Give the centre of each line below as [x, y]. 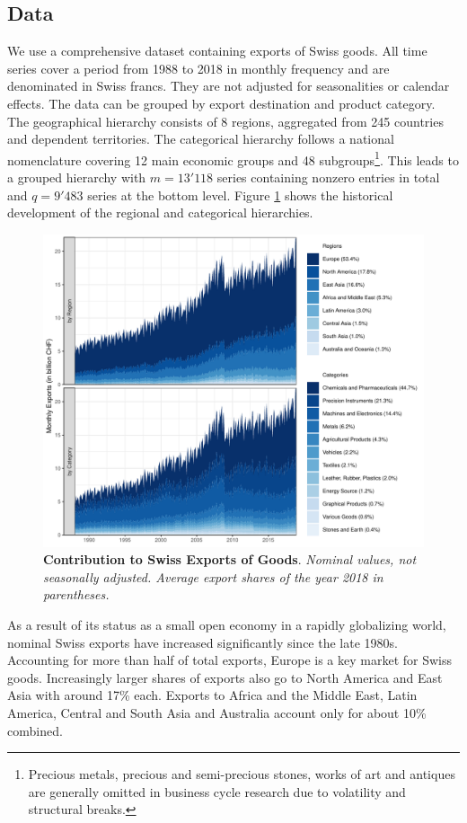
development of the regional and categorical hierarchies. [160, 212]
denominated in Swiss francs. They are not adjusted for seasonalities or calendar [229, 86]
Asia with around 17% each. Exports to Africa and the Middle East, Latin [212, 695]
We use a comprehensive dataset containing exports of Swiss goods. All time [217, 51]
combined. [35, 730]
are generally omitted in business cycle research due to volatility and [217, 791]
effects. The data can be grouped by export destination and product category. [221, 103]
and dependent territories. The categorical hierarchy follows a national [201, 139]
